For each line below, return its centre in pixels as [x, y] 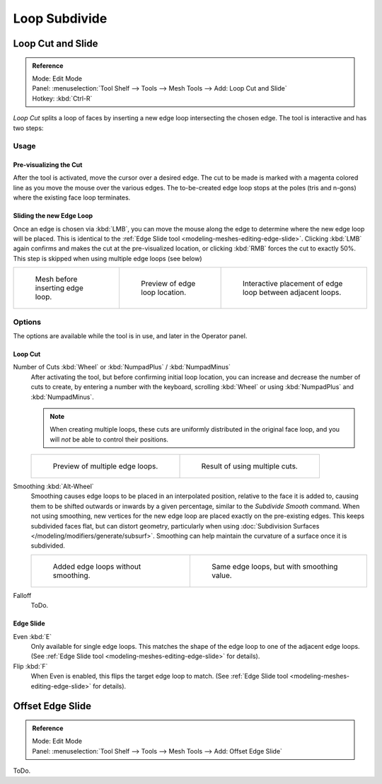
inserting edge [59, 288]
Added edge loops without [97, 566]
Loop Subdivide [60, 18]
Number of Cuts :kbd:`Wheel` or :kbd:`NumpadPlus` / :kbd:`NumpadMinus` [122, 367]
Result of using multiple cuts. [250, 466]
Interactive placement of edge [293, 284]
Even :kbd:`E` [33, 636]
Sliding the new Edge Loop [53, 216]
